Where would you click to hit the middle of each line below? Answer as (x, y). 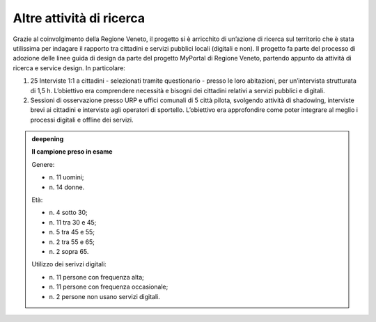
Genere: (43, 164)
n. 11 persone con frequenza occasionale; (109, 287)
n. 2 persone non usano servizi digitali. (104, 296)
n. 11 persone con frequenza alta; (96, 277)
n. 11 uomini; (66, 177)
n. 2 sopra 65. (69, 251)
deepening (48, 139)
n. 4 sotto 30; (69, 213)
